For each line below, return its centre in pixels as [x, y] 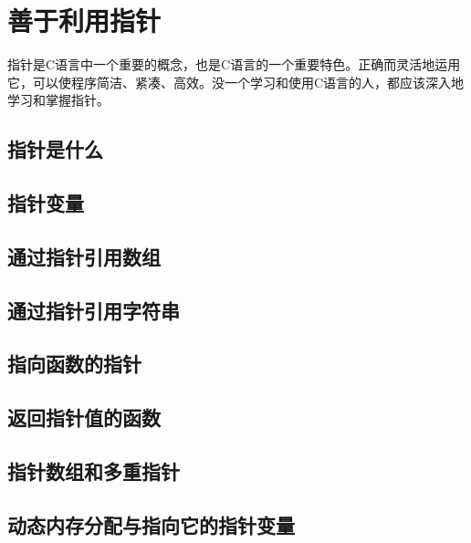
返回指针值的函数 [84, 418]
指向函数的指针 [74, 364]
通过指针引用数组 [84, 256]
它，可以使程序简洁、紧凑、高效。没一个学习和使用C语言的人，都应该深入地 [236, 82]
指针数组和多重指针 [94, 470]
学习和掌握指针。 [58, 100]
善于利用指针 [84, 21]
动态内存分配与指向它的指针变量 [151, 524]
